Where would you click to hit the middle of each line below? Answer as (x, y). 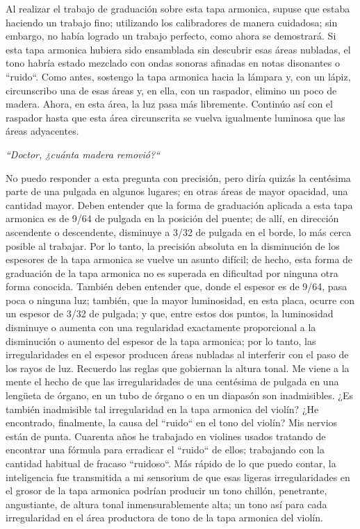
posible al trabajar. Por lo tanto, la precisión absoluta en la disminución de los (173, 245)
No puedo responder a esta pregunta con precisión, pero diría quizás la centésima (178, 177)
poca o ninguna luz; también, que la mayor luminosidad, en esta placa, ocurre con (180, 300)
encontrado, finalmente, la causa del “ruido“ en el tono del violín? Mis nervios (172, 422)
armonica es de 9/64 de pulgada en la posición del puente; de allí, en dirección (172, 218)
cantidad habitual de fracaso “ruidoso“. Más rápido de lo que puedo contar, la (171, 463)
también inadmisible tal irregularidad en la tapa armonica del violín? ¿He (162, 409)
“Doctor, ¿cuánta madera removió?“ (83, 154)
